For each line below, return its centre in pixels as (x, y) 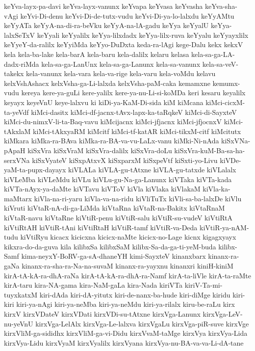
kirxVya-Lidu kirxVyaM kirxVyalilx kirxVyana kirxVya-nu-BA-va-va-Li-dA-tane (124, 342)
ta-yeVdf (16, 112)
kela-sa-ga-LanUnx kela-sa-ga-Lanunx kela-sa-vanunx (121, 64)
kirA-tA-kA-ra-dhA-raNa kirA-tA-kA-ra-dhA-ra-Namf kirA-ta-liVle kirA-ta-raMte (127, 275)
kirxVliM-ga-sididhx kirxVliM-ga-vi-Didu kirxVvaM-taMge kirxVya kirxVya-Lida (126, 333)
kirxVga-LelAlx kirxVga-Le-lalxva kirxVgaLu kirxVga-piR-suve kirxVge (142, 323)
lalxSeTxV (20, 35)
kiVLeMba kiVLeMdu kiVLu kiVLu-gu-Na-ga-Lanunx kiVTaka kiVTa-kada (118, 179)
